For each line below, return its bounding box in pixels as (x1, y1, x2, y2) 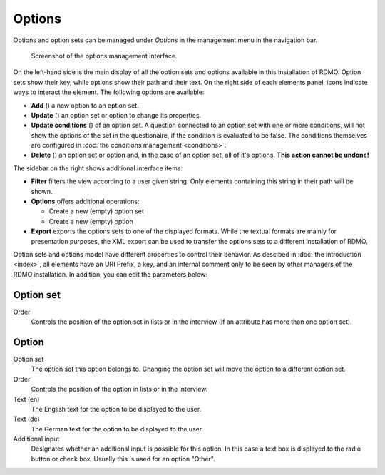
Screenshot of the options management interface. (31, 51, 178, 60)
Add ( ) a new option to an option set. (31, 101, 139, 110)
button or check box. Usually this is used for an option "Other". (31, 454, 215, 463)
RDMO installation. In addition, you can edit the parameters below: (13, 270, 208, 278)
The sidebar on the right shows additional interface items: (13, 164, 183, 173)
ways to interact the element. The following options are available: (13, 88, 205, 96)
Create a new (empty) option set (48, 207, 144, 215)
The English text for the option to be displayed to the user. (31, 404, 202, 413)
